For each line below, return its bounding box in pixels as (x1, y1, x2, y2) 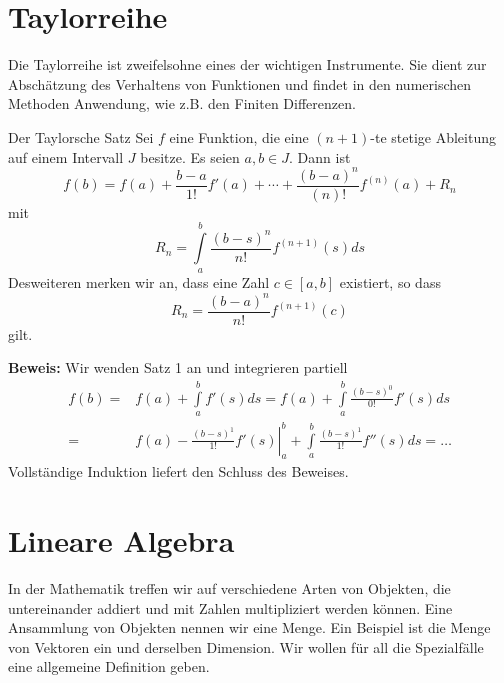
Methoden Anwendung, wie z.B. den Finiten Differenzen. (8, 93, 356, 114)
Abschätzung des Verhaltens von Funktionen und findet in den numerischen (8, 73, 472, 94)
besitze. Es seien (140, 146, 240, 167)
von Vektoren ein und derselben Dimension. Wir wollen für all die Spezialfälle (8, 636, 484, 657)
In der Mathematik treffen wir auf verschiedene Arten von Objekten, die (8, 578, 451, 599)
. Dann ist (289, 146, 351, 167)
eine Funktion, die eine (169, 126, 309, 147)
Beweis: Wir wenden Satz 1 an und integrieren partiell (8, 357, 348, 378)
